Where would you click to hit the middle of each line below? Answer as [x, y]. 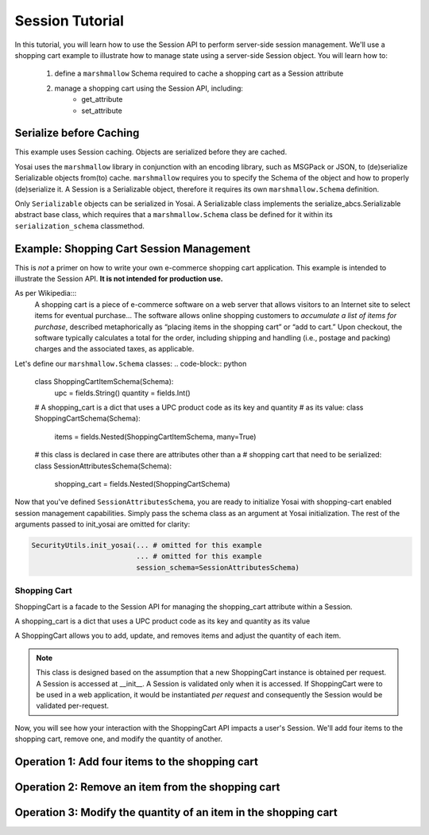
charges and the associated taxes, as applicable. [114, 349]
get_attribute [102, 99]
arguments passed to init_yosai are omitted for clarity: [102, 524]
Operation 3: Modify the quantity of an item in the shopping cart [176, 812]
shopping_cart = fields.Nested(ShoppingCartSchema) [142, 484]
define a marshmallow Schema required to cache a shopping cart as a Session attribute [199, 74]
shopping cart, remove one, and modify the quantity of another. [118, 739]
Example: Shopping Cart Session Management [132, 249]
